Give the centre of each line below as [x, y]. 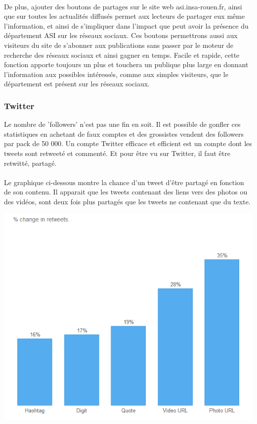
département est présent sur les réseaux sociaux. [77, 84]
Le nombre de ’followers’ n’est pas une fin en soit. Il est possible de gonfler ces [122, 124]
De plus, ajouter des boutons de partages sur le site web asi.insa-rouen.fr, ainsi [123, 6]
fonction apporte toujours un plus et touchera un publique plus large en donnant [126, 64]
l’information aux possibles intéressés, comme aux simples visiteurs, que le [116, 74]
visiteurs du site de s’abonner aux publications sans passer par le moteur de [119, 45]
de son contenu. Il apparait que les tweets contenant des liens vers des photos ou [126, 192]
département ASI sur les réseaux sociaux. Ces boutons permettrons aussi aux [121, 35]
